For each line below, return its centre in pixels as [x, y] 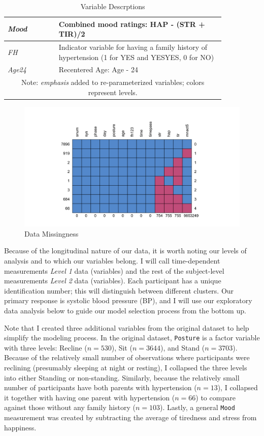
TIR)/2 [72, 34]
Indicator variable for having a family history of [133, 47]
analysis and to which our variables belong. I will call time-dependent [112, 260]
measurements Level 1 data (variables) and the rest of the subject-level [114, 270]
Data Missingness [52, 233]
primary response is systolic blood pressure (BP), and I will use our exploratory [128, 300]
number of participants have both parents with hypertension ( [101, 387]
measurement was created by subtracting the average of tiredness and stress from [130, 417]
